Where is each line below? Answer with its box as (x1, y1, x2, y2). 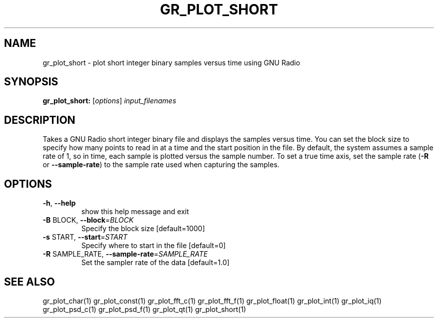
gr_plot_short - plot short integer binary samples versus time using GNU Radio (42, 58, 300, 67)
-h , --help (42, 199, 76, 208)
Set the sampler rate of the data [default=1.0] (81, 258, 229, 267)
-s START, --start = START (42, 233, 127, 242)
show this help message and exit (81, 207, 189, 216)
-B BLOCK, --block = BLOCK (42, 216, 134, 225)
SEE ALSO (4, 275, 55, 288)
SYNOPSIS (4, 75, 58, 88)
